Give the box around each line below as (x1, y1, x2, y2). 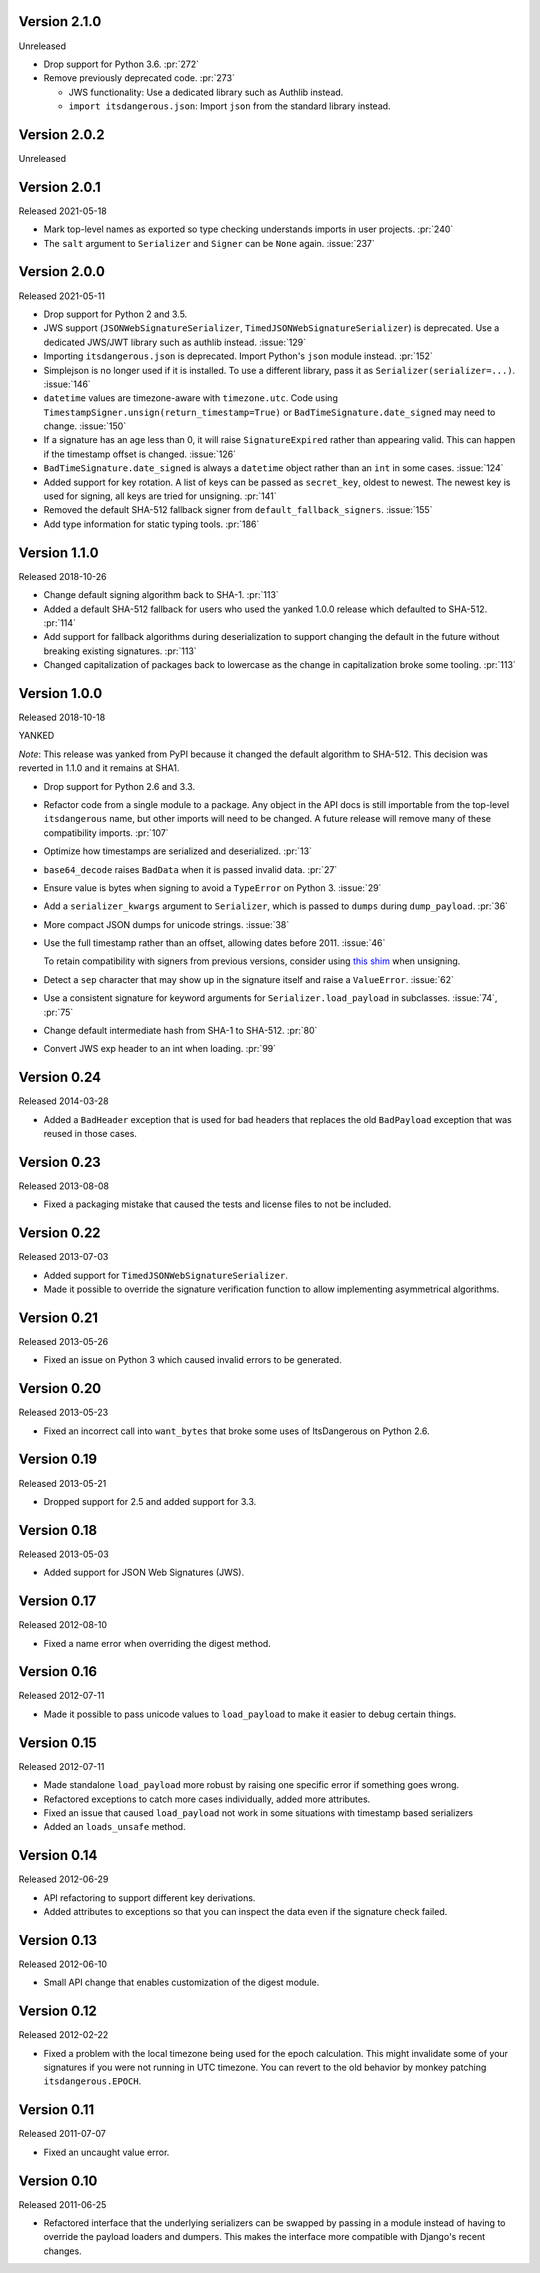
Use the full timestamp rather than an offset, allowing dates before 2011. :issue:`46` (43, 937, 386, 949)
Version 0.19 (18, 1451, 98, 1468)
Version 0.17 (18, 1593, 97, 1610)
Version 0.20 (18, 1380, 102, 1397)
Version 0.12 (18, 2003, 97, 2020)
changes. (43, 2245, 82, 2257)
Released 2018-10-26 (18, 570, 107, 582)
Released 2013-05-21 (18, 1477, 107, 1489)
